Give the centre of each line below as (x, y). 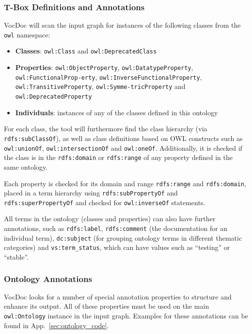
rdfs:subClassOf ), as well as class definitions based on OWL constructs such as (123, 138)
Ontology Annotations (48, 278)
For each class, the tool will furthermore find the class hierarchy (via (106, 129)
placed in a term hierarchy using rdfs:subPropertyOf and (91, 193)
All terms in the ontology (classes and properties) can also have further (110, 219)
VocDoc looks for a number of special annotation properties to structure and (118, 296)
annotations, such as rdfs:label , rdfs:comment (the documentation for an (116, 228)
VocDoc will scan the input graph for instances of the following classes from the (122, 25)
